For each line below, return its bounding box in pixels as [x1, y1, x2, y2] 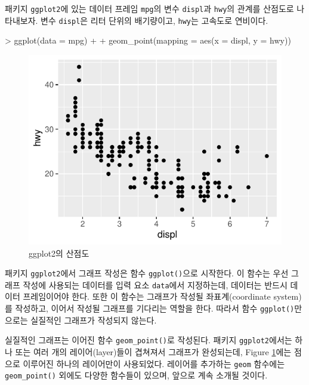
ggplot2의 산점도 [29, 247, 89, 259]
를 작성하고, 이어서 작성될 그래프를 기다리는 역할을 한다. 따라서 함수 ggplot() [5, 302, 295, 314]
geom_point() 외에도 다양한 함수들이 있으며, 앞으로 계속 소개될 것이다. [5, 369, 268, 381]
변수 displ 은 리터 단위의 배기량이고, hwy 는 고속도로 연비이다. [41, 14, 268, 26]
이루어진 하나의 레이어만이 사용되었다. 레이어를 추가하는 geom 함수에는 [23, 357, 285, 369]
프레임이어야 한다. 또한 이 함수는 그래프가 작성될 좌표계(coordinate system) [23, 290, 302, 303]
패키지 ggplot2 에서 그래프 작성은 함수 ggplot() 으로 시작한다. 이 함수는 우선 [5, 267, 289, 279]
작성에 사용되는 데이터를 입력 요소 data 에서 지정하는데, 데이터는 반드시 [23, 278, 288, 291]
